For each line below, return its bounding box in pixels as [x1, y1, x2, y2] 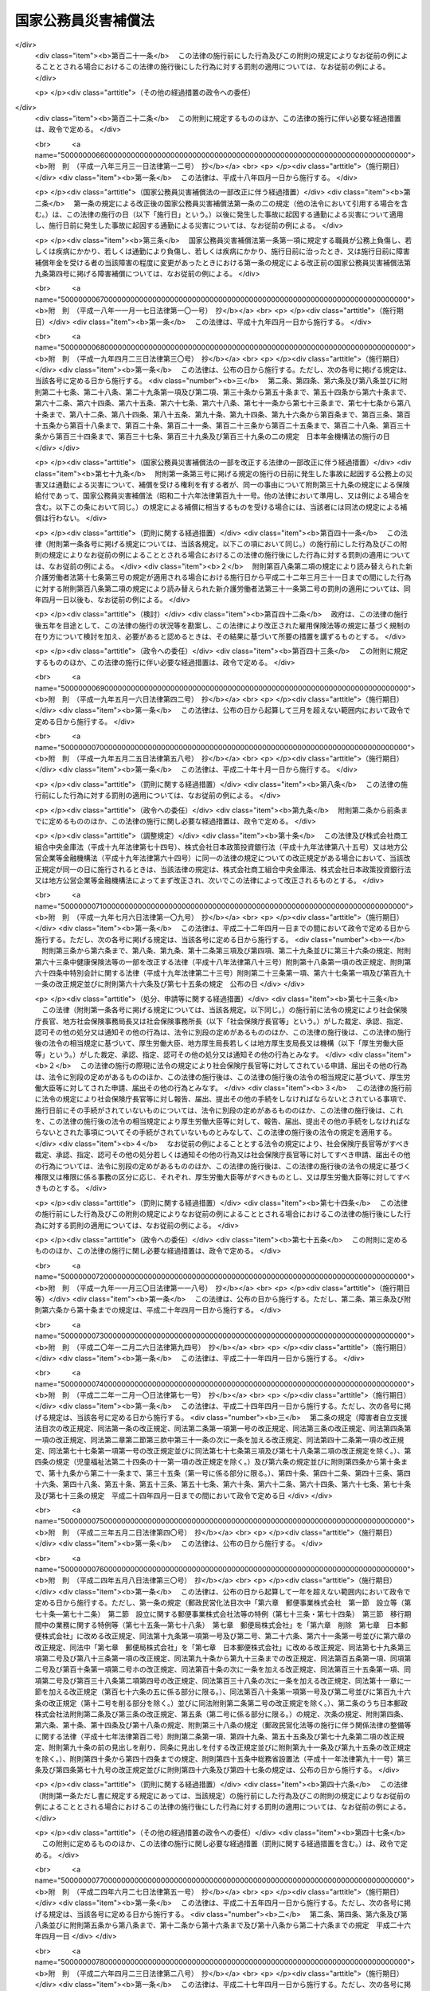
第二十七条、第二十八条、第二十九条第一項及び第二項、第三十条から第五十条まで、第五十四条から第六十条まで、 [41, 387, 411, 397]
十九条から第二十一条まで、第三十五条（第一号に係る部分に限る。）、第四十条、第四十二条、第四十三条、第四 [55, 1468, 411, 1477]
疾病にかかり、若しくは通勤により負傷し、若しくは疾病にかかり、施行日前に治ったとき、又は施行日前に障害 [55, 247, 410, 256]
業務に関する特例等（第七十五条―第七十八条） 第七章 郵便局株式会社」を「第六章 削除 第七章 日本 [55, 1620, 401, 1629]
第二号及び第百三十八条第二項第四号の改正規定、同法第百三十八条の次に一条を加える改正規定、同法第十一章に [41, 1676, 405, 1685]
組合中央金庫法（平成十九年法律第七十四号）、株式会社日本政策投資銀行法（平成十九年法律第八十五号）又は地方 [34, 842, 401, 851]
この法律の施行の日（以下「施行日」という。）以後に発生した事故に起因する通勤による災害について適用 [65, 209, 404, 219]
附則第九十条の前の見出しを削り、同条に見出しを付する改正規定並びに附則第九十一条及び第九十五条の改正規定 [48, 1743, 412, 1752]
